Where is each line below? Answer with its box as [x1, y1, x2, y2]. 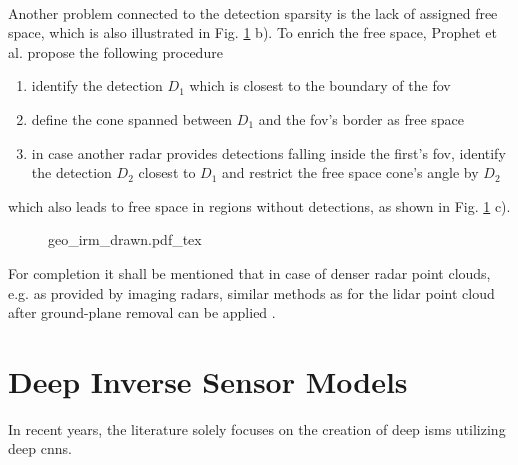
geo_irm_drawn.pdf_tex [48, 229, 202, 250]
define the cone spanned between [31, 108, 233, 129]
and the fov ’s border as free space [258, 108, 465, 129]
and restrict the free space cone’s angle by [222, 162, 479, 183]
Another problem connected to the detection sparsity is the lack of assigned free [8, 2, 498, 23]
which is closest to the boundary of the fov [189, 75, 451, 96]
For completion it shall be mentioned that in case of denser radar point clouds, [8, 262, 491, 283]
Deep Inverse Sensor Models [8, 360, 408, 401]
